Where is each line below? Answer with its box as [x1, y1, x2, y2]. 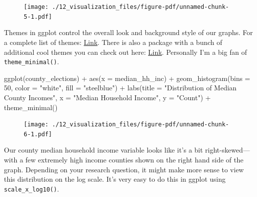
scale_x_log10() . [4, 183, 59, 194]
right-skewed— [205, 145, 250, 155]
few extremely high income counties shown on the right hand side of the [25, 155, 244, 165]
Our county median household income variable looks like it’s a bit [4, 145, 203, 155]
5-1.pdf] [24, 13, 52, 20]
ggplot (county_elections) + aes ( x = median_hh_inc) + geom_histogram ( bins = [4, 73, 251, 83]
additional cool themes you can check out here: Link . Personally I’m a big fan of [4, 46, 247, 57]
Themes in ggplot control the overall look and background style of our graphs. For [4, 27, 253, 38]
